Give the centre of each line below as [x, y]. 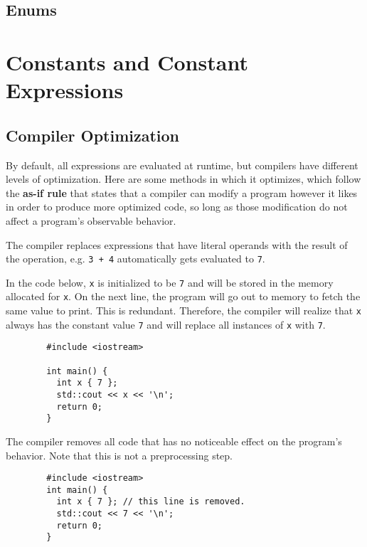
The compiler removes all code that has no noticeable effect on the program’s [174, 441]
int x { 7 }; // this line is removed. [151, 502]
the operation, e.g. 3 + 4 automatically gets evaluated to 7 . [135, 259]
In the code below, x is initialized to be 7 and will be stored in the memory [170, 282]
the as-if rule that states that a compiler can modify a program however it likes [182, 192]
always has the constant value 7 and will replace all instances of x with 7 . [166, 324]
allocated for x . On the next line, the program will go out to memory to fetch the [183, 296]
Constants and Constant [127, 62]
